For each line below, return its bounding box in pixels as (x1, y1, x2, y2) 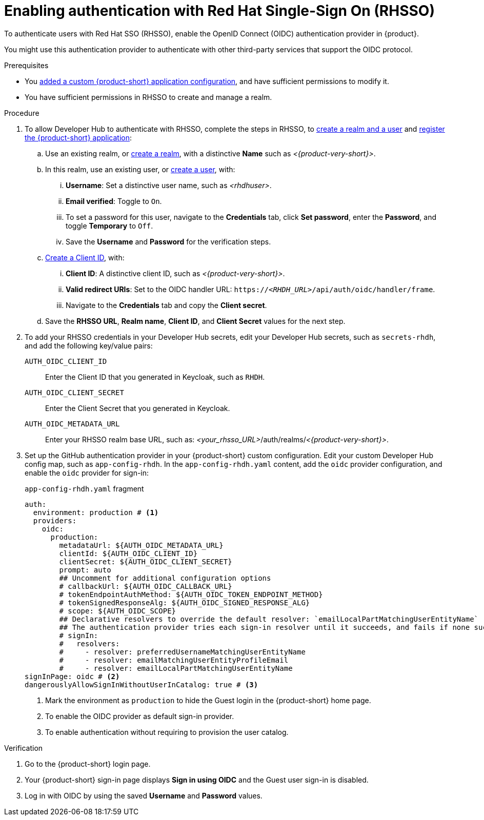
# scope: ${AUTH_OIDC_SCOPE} (59, 606, 176, 615)
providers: (33, 516, 77, 525)
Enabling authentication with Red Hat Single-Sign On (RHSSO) (4, 2, 435, 19)
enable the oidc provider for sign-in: (25, 468, 149, 477)
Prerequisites (4, 60, 49, 70)
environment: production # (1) (33, 508, 159, 517)
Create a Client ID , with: (45, 253, 125, 262)
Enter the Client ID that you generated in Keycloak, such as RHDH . (45, 372, 265, 381)
